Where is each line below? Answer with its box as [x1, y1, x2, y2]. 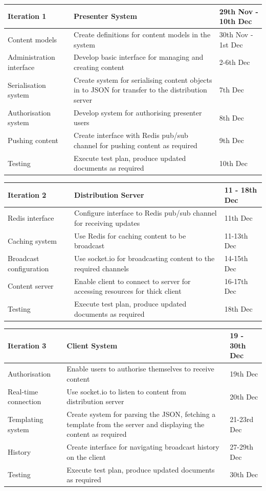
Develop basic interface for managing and [74, 52, 204, 62]
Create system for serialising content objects [74, 74, 212, 85]
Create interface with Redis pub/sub [74, 130, 188, 141]
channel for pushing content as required [74, 139, 197, 150]
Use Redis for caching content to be [74, 230, 186, 241]
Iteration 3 [8, 340, 47, 350]
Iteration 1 [8, 11, 47, 21]
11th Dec [224, 213, 253, 223]
